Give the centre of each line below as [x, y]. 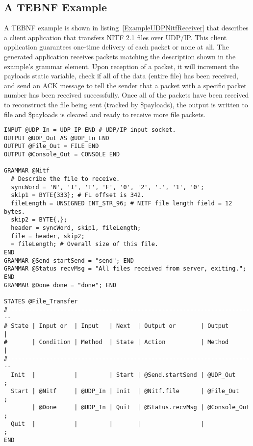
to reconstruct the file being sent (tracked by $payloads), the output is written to [126, 104]
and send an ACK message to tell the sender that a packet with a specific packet [125, 85]
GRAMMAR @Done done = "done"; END [60, 285]
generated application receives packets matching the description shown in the [120, 56]
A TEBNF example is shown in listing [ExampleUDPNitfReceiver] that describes [126, 28]
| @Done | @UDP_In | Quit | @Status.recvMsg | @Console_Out [141, 408]
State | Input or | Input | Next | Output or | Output [120, 326]
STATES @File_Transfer [41, 301]
